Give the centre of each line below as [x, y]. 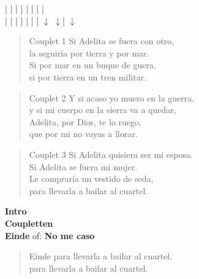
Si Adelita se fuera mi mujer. [83, 166]
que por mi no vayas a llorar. [83, 134]
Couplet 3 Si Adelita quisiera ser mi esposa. [111, 154]
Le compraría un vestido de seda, [91, 179]
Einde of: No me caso [50, 235]
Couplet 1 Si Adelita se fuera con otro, [102, 41]
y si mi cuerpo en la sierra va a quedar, [103, 110]
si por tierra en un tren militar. [88, 77]
